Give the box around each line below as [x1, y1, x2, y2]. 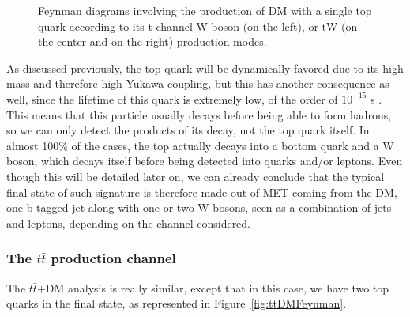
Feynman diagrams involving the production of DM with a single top [38, 2, 372, 18]
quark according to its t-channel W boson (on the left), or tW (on [38, 17, 358, 34]
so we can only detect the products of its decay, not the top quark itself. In [6, 122, 370, 138]
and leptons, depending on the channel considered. [6, 214, 251, 231]
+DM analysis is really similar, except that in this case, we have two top [36, 279, 389, 296]
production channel [51, 248, 176, 268]
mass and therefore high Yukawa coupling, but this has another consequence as [6, 75, 389, 92]
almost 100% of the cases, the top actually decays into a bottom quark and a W [6, 137, 394, 153]
